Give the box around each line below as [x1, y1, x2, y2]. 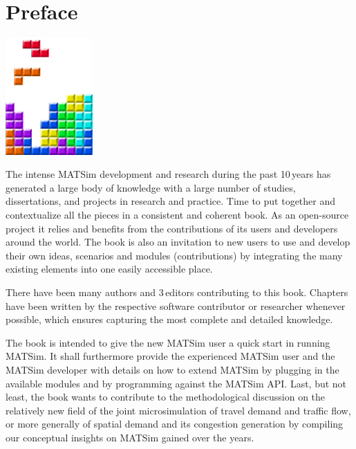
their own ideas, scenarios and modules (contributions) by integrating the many [6, 248, 343, 262]
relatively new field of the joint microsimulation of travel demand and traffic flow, [6, 403, 351, 417]
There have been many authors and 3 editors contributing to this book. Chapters [6, 285, 348, 300]
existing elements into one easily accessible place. [6, 262, 213, 276]
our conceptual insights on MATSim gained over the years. [6, 430, 254, 444]
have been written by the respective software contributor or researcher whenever [6, 298, 346, 313]
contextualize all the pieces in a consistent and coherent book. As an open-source [6, 208, 349, 222]
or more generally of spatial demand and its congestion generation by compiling [6, 416, 344, 431]
